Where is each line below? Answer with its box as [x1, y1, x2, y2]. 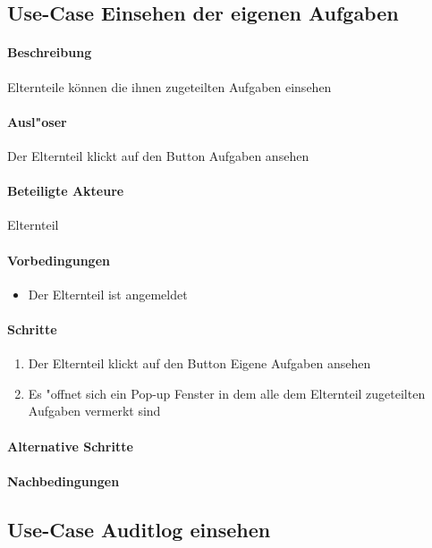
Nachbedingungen [7, 471, 120, 490]
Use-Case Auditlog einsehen [7, 515, 271, 543]
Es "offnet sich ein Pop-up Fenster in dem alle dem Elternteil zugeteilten [28, 384, 426, 402]
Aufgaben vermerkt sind [28, 401, 161, 420]
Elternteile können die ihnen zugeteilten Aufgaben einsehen [7, 77, 332, 96]
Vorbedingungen [7, 250, 110, 269]
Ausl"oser [7, 112, 67, 131]
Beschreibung [7, 43, 92, 62]
